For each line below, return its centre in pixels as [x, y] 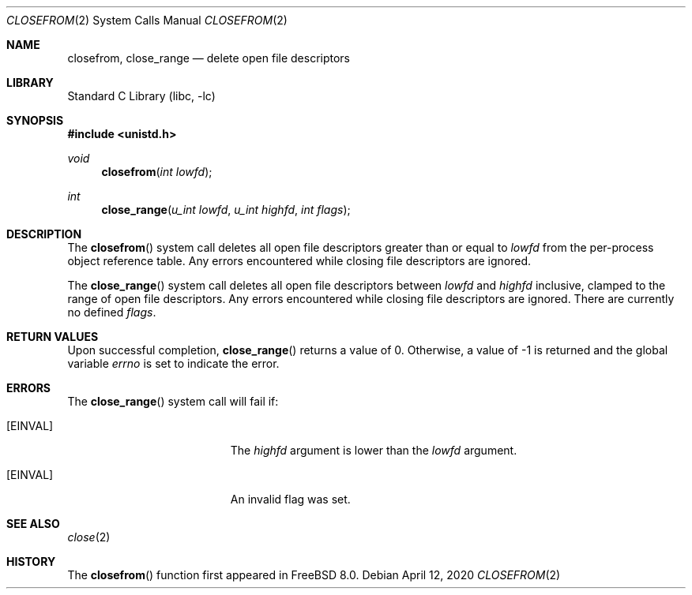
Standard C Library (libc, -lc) [141, 96]
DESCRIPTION [44, 234]
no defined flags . [112, 312]
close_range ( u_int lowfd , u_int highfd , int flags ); [226, 210]
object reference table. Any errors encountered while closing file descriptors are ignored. [299, 261]
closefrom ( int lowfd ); [157, 172]
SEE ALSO [33, 524]
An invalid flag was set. [290, 499]
